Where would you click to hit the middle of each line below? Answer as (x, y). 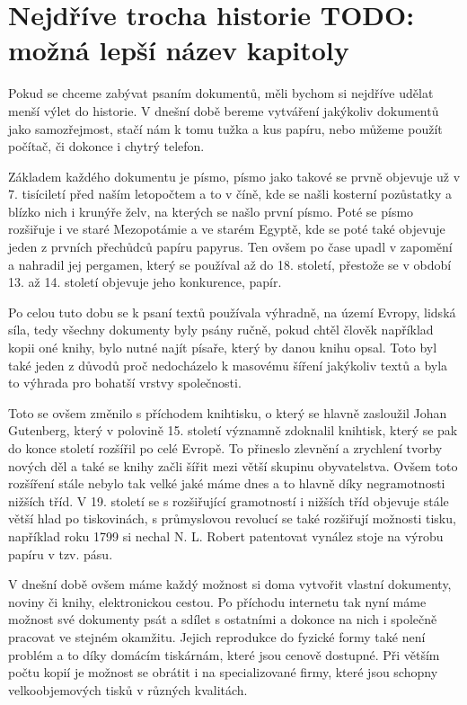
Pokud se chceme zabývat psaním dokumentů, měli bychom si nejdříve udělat (221, 93)
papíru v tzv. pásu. (61, 553)
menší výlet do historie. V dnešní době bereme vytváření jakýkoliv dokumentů (224, 110)
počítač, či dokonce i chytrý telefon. (106, 146)
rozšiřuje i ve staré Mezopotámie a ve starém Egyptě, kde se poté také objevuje (227, 229)
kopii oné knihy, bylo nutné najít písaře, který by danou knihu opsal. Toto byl (223, 348)
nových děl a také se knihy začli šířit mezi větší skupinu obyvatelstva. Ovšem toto (233, 465)
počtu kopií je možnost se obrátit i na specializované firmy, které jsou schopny (223, 672)
